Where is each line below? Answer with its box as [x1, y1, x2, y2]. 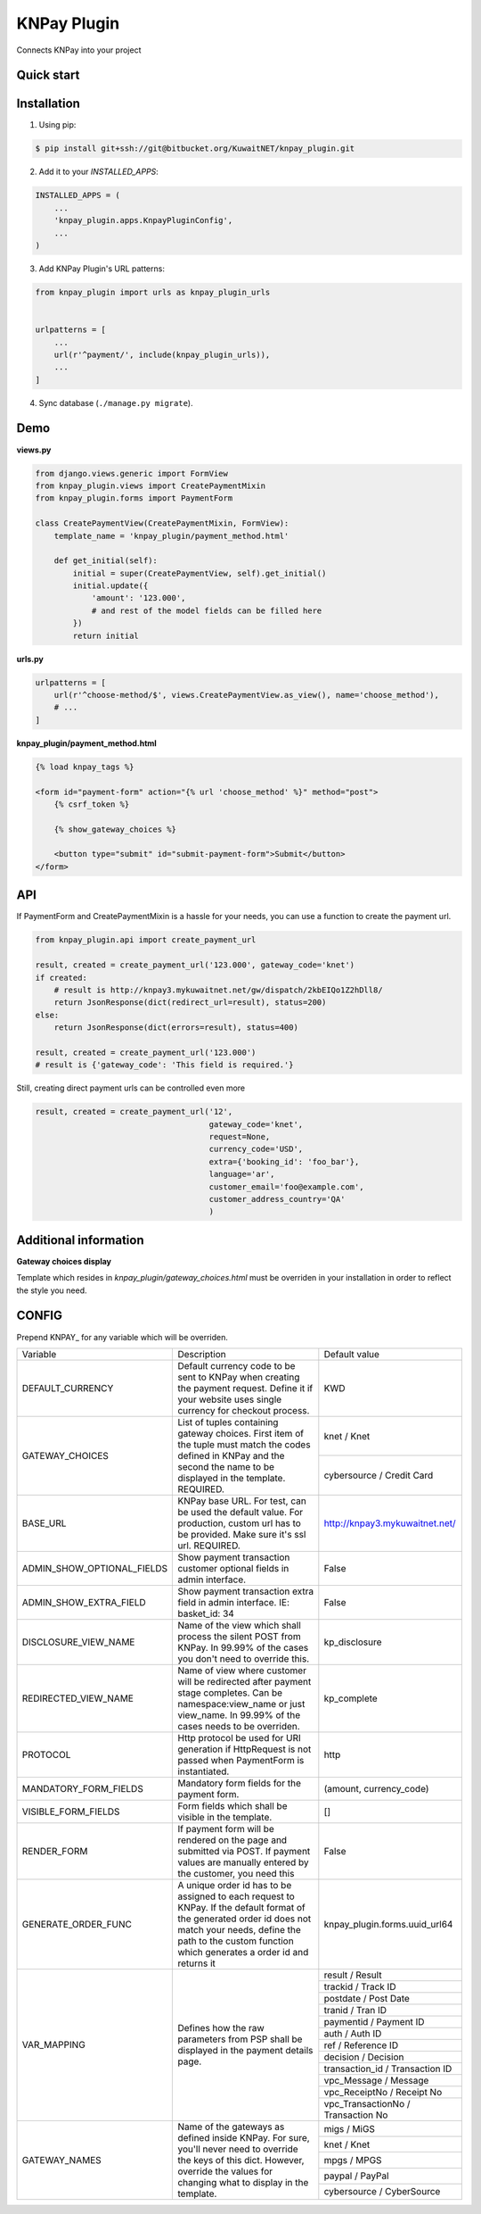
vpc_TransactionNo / [323, 2097, 411, 2110]
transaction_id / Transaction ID [323, 2062, 452, 2075]
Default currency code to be [177, 1359, 296, 1372]
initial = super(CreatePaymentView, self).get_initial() [72, 568, 327, 578]
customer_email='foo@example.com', [208, 1182, 364, 1191]
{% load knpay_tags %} [35, 761, 135, 772]
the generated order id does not [177, 1912, 312, 1925]
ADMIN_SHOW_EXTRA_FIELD [21, 1596, 146, 1608]
